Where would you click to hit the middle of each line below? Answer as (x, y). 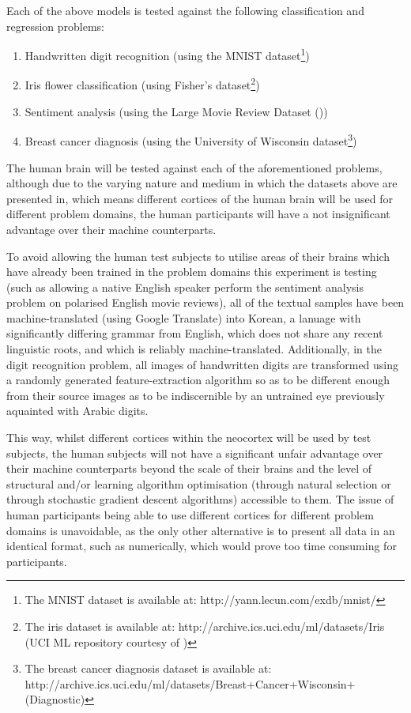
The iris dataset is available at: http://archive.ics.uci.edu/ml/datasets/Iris (205, 626)
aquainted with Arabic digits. (77, 411)
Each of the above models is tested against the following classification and (185, 10)
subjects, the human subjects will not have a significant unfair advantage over (195, 453)
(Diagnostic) (55, 699)
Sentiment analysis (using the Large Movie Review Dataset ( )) (176, 111)
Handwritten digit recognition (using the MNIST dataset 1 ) (167, 54)
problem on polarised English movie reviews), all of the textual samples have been (205, 302)
